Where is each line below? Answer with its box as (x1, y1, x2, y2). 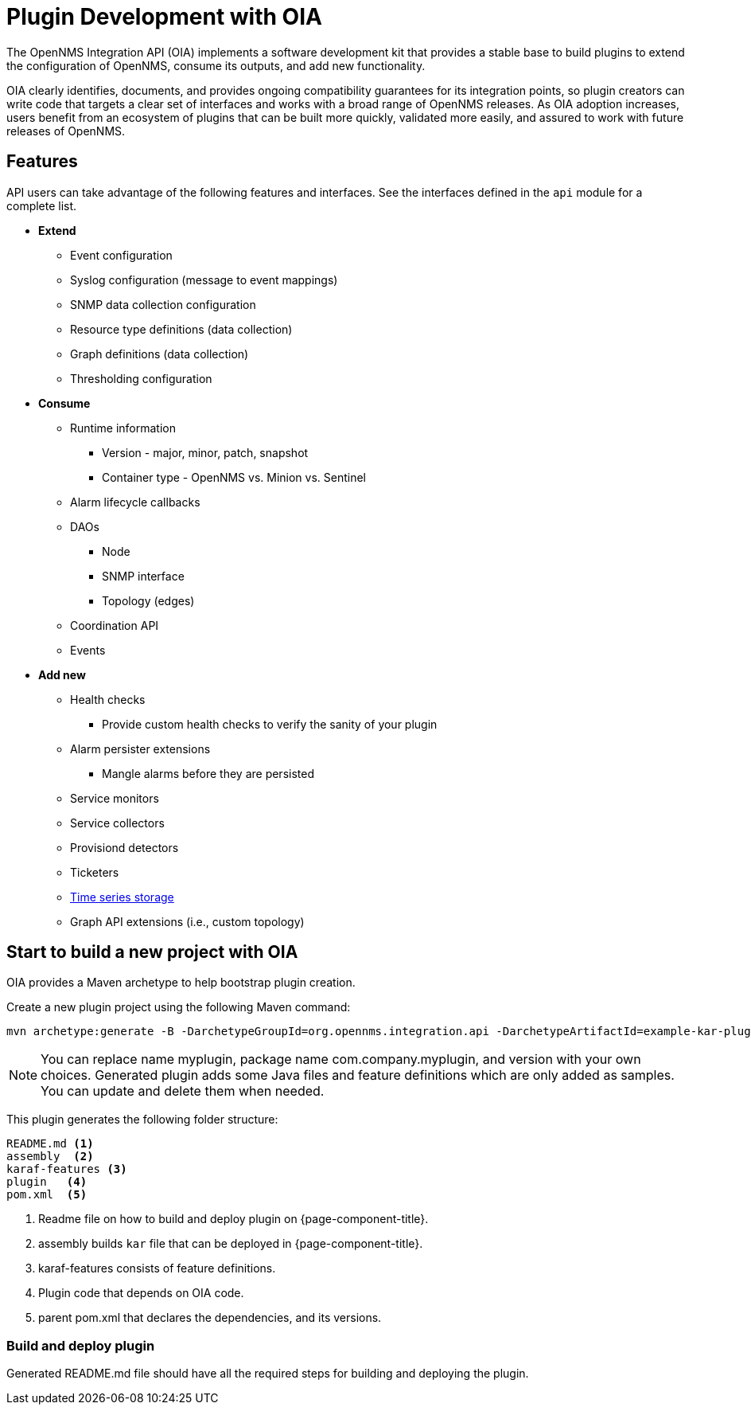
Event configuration (70, 248, 173, 262)
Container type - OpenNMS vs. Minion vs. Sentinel (102, 470, 367, 484)
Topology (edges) (102, 593, 195, 608)
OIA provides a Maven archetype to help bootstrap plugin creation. (6, 975, 356, 990)
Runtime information (70, 420, 176, 435)
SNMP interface (102, 569, 185, 583)
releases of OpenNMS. (6, 123, 126, 138)
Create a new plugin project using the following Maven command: (6, 1000, 351, 1014)
